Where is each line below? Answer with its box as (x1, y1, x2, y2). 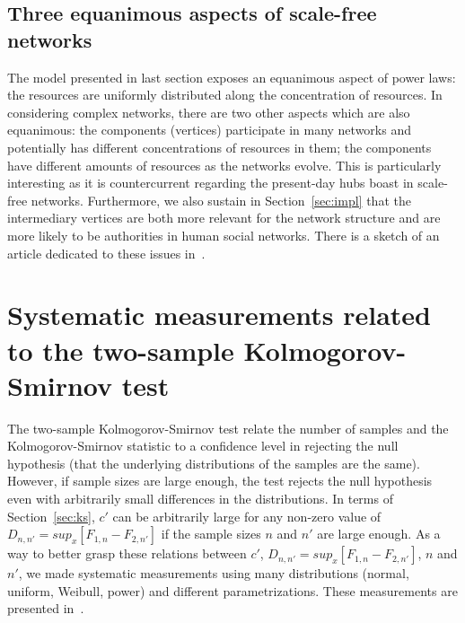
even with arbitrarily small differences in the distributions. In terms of (7, 489, 393, 507)
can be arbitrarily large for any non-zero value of (112, 506, 382, 525)
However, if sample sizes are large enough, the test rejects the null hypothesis (7, 471, 433, 490)
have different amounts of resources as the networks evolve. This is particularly (7, 155, 442, 174)
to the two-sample (7, 331, 234, 368)
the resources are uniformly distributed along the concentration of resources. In (7, 85, 443, 104)
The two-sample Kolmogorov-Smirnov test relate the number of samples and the (7, 418, 449, 437)
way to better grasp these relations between (7, 544, 247, 563)
